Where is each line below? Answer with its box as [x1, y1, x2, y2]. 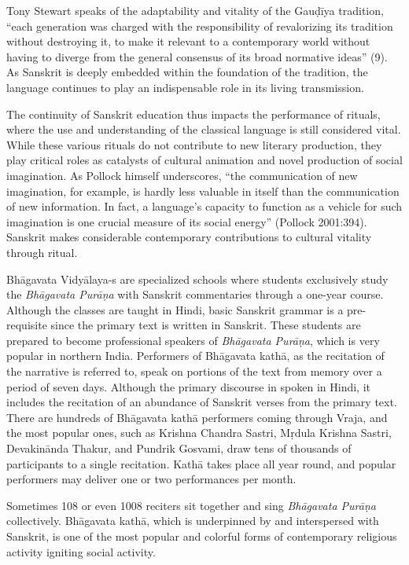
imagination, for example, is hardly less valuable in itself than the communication [6, 182, 400, 199]
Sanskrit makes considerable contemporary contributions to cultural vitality [6, 229, 372, 245]
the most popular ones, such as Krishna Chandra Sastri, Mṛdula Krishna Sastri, [6, 424, 392, 441]
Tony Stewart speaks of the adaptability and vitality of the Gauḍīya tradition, [6, 2, 384, 18]
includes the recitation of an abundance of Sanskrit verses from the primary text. [6, 394, 397, 410]
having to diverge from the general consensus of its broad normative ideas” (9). [6, 48, 388, 64]
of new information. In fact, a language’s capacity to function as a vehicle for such [6, 198, 403, 215]
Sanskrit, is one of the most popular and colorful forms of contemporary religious [6, 528, 397, 544]
